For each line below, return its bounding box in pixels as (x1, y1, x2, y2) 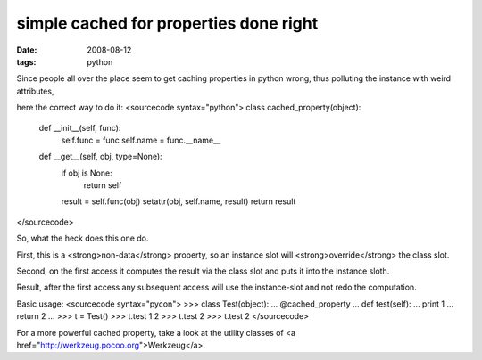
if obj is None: (61, 168, 112, 178)
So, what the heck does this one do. (16, 233, 149, 244)
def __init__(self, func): (38, 122, 121, 133)
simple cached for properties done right (16, 13, 319, 33)
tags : (16, 56, 37, 67)
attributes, (16, 86, 54, 96)
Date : (16, 45, 37, 55)
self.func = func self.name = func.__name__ (61, 135, 221, 145)
